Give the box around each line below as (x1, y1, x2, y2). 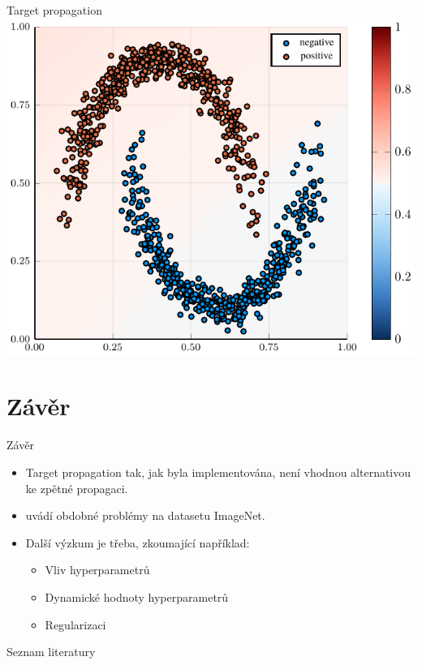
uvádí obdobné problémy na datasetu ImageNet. (25, 507, 265, 524)
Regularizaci (45, 616, 106, 633)
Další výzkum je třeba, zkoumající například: (25, 534, 250, 551)
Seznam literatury (6, 643, 96, 660)
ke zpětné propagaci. (25, 479, 128, 496)
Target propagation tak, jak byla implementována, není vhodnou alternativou (25, 463, 411, 480)
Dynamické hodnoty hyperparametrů (45, 588, 229, 605)
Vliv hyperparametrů (45, 561, 150, 578)
